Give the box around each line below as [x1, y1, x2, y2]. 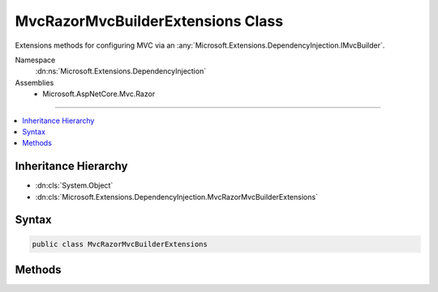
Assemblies [15, 78, 54, 87]
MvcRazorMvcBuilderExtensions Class [15, 12, 284, 30]
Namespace [15, 55, 56, 65]
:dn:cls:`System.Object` [35, 180, 114, 190]
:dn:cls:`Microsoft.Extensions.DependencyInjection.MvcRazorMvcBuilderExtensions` [35, 192, 318, 201]
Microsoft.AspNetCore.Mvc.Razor [42, 89, 156, 99]
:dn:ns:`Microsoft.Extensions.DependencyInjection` [35, 66, 207, 76]
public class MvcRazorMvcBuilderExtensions [32, 239, 208, 248]
